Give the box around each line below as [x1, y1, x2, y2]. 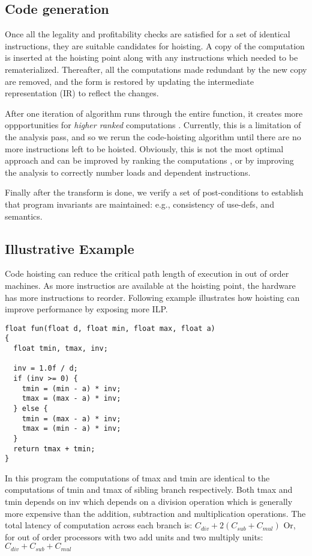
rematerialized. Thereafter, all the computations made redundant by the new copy [5, 63, 307, 75]
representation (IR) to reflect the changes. [5, 87, 159, 99]
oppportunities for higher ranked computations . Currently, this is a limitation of [5, 119, 301, 131]
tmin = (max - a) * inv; [22, 414, 121, 423]
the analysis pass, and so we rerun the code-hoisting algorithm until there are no [5, 130, 301, 143]
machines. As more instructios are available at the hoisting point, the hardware [5, 279, 296, 291]
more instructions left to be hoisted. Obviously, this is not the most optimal [5, 142, 284, 155]
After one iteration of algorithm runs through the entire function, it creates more [5, 107, 303, 119]
